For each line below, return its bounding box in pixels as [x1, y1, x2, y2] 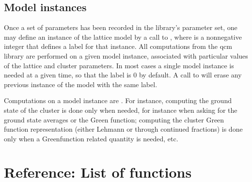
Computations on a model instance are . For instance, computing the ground [4, 95, 232, 106]
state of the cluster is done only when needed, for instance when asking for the [4, 105, 237, 115]
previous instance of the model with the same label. [4, 79, 157, 89]
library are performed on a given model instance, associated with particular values [4, 50, 248, 61]
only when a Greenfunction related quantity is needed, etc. [4, 133, 178, 143]
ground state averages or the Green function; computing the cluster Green [4, 114, 224, 124]
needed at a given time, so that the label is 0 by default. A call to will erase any [4, 70, 242, 80]
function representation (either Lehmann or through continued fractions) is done [4, 124, 243, 134]
